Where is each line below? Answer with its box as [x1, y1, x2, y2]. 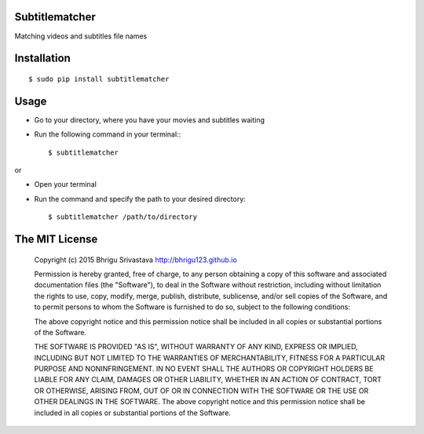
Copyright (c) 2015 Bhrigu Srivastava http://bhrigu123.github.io [34, 255, 237, 264]
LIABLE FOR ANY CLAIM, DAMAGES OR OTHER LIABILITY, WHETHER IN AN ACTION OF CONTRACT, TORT [34, 375, 382, 385]
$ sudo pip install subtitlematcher [28, 75, 170, 83]
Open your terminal [34, 180, 97, 189]
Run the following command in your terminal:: [34, 129, 181, 139]
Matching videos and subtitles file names [14, 31, 148, 41]
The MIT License [14, 232, 98, 246]
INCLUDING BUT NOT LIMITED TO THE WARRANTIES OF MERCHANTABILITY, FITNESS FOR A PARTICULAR [34, 353, 385, 363]
